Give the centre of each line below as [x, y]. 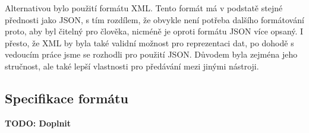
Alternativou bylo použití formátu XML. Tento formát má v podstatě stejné [144, 8]
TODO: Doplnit [38, 123]
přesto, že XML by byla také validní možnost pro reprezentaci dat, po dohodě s [149, 42]
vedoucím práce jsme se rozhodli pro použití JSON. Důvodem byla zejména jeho [151, 54]
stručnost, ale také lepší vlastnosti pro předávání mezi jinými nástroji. [132, 66]
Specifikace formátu [67, 98]
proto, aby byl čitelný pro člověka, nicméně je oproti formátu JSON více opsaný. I [154, 31]
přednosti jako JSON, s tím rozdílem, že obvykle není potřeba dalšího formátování [154, 19]
